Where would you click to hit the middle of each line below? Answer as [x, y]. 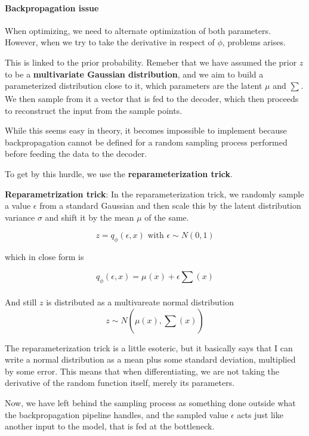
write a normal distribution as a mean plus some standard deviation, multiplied [150, 359]
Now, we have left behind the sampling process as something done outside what [150, 403]
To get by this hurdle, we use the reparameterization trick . [119, 173]
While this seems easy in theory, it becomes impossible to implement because [146, 130]
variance [20, 217]
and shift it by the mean [89, 217]
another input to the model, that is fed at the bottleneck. [110, 426]
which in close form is [44, 257]
